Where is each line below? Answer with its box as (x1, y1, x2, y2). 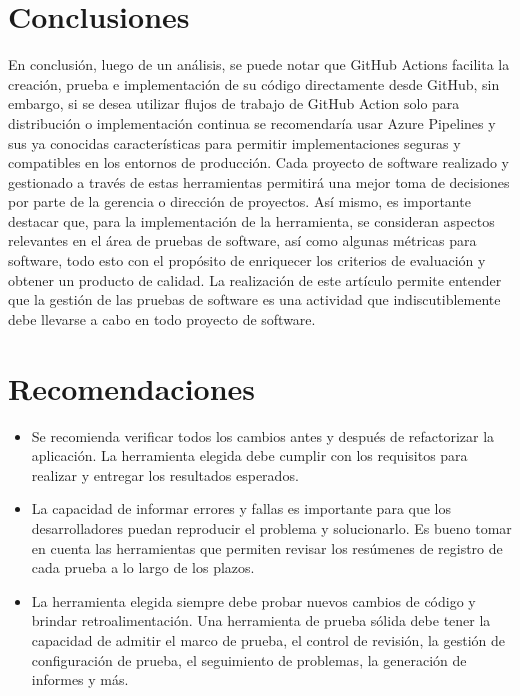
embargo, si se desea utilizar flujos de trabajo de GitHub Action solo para (8, 93, 460, 114)
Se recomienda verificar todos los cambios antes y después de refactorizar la (31, 425, 495, 446)
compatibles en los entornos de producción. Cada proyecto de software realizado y (8, 152, 509, 173)
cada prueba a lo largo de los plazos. (31, 557, 255, 578)
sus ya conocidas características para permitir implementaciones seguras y (8, 132, 461, 153)
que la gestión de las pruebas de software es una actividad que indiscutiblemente (8, 289, 501, 310)
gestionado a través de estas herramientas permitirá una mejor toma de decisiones (8, 171, 510, 192)
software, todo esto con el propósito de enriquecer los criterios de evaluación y (8, 250, 486, 271)
